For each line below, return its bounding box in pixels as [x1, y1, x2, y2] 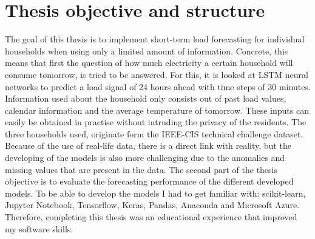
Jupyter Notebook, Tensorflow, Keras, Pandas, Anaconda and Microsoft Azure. [5, 198, 300, 211]
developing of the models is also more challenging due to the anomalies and [5, 151, 285, 164]
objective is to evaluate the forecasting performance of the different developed [5, 175, 294, 188]
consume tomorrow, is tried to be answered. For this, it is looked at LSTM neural [5, 68, 308, 80]
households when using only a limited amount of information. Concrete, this [5, 44, 288, 57]
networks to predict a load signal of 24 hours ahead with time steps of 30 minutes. [5, 80, 311, 93]
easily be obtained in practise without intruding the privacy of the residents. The [5, 116, 307, 128]
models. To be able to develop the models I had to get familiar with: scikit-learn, [5, 186, 306, 199]
